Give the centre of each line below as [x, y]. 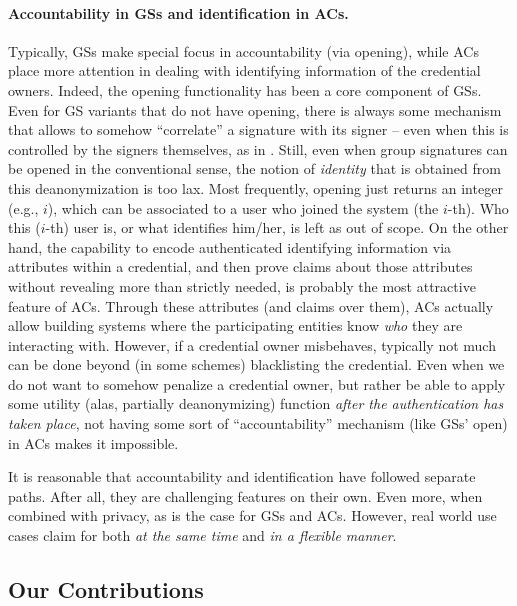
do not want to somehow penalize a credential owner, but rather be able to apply [257, 383]
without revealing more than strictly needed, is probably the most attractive [242, 285]
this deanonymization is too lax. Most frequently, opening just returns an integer [255, 187]
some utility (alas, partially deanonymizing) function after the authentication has [256, 403]
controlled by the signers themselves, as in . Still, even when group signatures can [258, 148]
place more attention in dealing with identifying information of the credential [244, 70]
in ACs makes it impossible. [93, 442]
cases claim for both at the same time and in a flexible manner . [202, 535]
